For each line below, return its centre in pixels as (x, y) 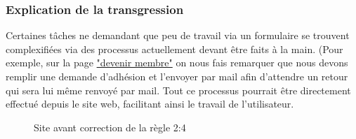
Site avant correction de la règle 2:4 (110, 127)
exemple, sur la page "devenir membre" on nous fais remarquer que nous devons (177, 63)
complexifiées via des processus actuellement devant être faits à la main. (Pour (174, 49)
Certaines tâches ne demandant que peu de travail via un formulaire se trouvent (178, 35)
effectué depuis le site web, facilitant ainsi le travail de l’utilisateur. (150, 104)
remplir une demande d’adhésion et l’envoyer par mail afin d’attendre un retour (177, 76)
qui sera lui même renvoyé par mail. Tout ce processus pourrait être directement (178, 90)
